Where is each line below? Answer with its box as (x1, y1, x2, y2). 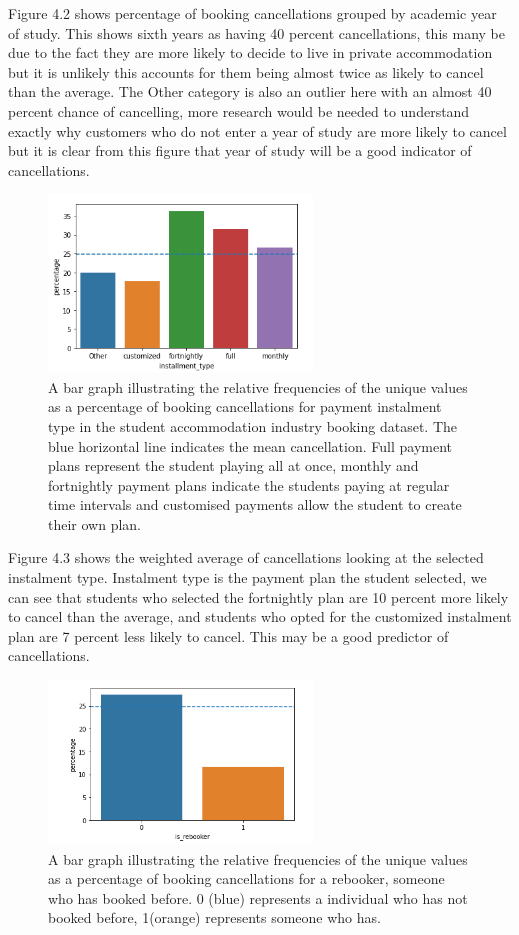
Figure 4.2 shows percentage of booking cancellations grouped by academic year (8, 3, 497, 23)
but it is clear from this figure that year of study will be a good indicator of (8, 140, 472, 161)
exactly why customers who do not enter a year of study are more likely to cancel (8, 120, 507, 141)
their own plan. (48, 513, 142, 534)
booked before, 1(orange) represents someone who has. (48, 907, 381, 928)
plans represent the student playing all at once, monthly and (48, 455, 419, 476)
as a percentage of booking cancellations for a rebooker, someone (48, 868, 445, 889)
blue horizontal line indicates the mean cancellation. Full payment (48, 435, 452, 456)
